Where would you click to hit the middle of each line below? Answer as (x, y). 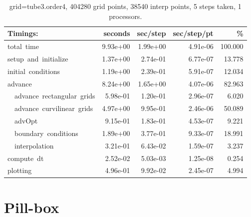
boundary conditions (46, 133)
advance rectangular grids (55, 96)
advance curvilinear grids (54, 108)
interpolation (34, 145)
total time (23, 46)
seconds (117, 33)
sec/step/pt (193, 33)
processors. (125, 16)
